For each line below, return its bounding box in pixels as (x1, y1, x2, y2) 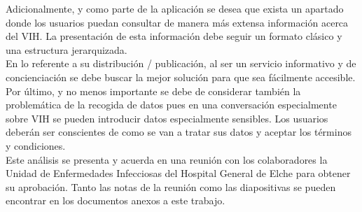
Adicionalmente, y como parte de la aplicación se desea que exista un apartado (6, 1, 344, 15)
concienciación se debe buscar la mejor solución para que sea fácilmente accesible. (6, 69, 356, 84)
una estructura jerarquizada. (6, 42, 127, 57)
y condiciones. (6, 138, 66, 153)
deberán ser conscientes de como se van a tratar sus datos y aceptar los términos (6, 125, 351, 139)
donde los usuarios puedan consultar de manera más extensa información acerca (6, 15, 349, 29)
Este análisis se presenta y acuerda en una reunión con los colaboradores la (6, 152, 328, 167)
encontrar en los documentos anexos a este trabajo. (6, 193, 225, 208)
